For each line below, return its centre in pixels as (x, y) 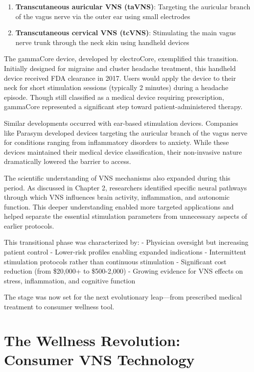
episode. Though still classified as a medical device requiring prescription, (114, 97)
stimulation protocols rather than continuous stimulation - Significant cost (115, 261)
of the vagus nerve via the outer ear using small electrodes (103, 16)
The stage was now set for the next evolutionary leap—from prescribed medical (123, 297)
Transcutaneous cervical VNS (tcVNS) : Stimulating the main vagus (126, 33)
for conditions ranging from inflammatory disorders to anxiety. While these (116, 142)
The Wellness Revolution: (92, 340)
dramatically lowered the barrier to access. (68, 161)
